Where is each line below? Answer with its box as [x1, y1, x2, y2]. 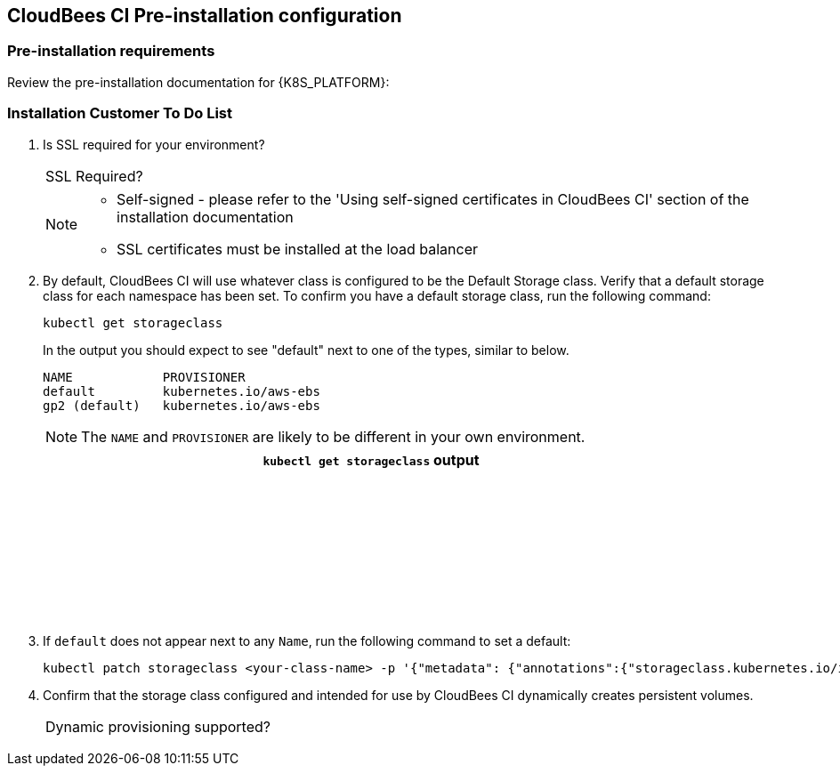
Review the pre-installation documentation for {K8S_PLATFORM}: [7, 74, 390, 90]
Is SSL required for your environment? [43, 136, 265, 152]
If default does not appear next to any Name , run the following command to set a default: [43, 632, 571, 648]
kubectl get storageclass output [262, 450, 480, 469]
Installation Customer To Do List [7, 104, 233, 123]
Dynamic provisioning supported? [45, 717, 271, 736]
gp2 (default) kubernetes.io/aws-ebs [43, 398, 320, 413]
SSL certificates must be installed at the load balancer [117, 239, 479, 258]
